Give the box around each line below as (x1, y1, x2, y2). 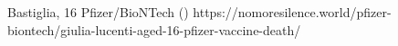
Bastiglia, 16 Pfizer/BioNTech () (7, 3, 189, 21)
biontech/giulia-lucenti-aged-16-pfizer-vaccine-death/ (7, 20, 301, 39)
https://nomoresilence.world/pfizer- (193, 3, 392, 21)
